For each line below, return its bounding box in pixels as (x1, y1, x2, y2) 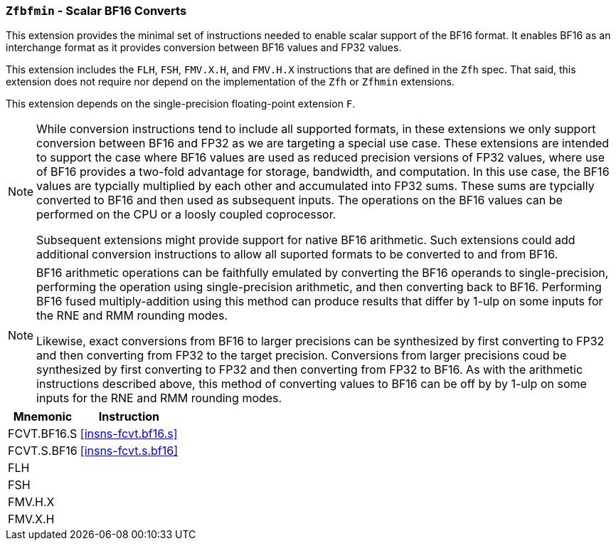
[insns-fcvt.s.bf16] (80, 443, 179, 458)
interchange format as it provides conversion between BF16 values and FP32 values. (6, 41, 402, 54)
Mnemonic (13, 409, 73, 424)
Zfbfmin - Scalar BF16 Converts (6, 4, 187, 18)
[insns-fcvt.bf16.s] (80, 426, 178, 441)
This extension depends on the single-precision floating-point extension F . (6, 98, 356, 110)
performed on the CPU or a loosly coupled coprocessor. (36, 207, 336, 222)
